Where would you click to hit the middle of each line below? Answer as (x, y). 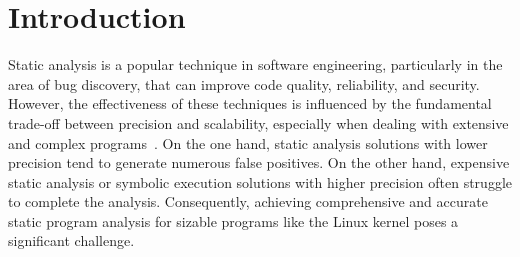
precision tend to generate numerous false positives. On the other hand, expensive (259, 162)
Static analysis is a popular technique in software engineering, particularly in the (255, 64)
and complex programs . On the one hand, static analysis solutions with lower (248, 142)
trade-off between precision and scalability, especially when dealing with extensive (258, 122)
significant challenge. (71, 240)
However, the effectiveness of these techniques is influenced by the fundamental (250, 103)
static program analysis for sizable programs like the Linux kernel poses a (233, 220)
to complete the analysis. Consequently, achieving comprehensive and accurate (248, 201)
